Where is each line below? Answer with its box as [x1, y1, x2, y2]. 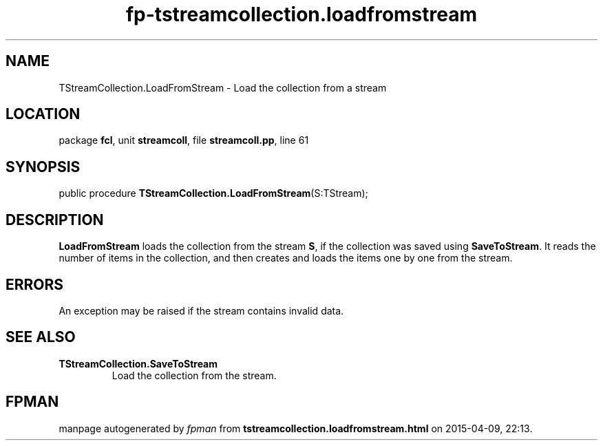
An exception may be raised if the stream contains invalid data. [59, 304, 344, 317]
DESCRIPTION [6, 211, 104, 229]
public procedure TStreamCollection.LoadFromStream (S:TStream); [59, 187, 368, 200]
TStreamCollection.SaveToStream [59, 357, 218, 370]
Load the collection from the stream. [112, 369, 277, 381]
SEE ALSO [6, 328, 76, 346]
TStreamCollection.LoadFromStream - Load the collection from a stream [59, 81, 387, 94]
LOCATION [6, 105, 81, 123]
